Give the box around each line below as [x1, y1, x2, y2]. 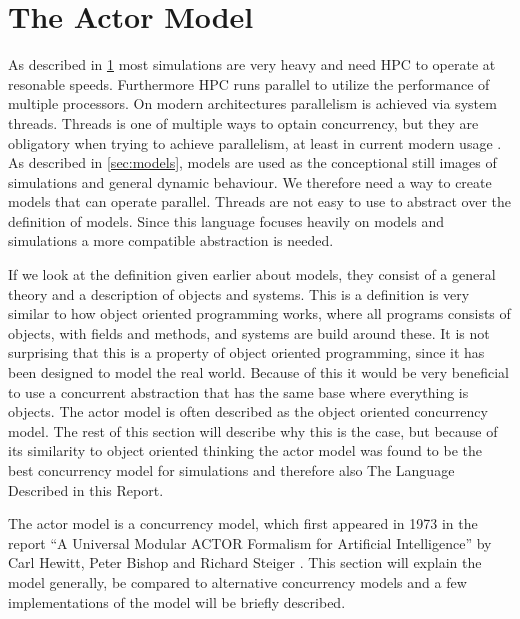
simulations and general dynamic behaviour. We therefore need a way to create [8, 171, 492, 192]
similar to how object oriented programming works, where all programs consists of [8, 303, 511, 324]
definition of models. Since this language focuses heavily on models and [8, 210, 444, 231]
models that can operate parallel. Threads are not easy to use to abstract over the [8, 191, 512, 212]
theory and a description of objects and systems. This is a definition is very [8, 283, 470, 304]
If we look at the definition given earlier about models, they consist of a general [8, 264, 496, 285]
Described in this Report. [8, 479, 164, 500]
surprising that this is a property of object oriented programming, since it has [8, 342, 485, 363]
